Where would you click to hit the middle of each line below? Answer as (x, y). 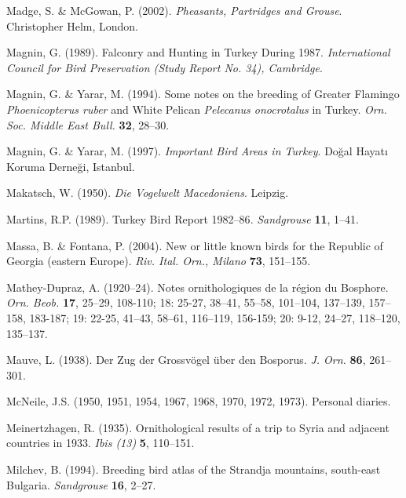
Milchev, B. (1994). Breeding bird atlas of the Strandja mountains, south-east (194, 469)
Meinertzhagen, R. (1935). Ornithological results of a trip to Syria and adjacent (198, 427)
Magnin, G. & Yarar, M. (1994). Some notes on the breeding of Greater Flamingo (203, 94)
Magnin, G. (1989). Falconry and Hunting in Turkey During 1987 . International (198, 52)
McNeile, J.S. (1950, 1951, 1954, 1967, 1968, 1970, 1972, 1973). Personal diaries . (199, 401)
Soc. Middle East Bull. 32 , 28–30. (88, 124)
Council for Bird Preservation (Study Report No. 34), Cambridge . (165, 67)
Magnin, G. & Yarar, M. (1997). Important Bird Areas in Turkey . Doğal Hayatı (197, 151)
